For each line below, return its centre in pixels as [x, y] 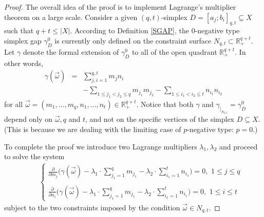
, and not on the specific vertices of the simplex [160, 119]
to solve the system [34, 156]
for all [14, 104]
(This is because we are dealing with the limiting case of [93, 129]
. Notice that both [165, 104]
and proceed [238, 146]
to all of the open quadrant [174, 51]
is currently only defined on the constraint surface [133, 40]
